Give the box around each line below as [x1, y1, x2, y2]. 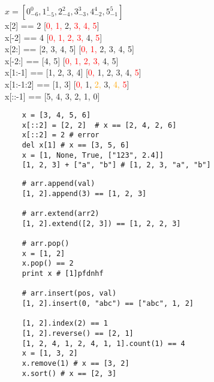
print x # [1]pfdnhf [22, 269, 104, 278]
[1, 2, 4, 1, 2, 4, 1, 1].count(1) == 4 [22, 339, 185, 348]
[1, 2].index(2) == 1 [22, 319, 108, 328]
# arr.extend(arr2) [22, 209, 100, 218]
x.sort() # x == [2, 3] [22, 369, 117, 378]
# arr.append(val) [22, 179, 95, 188]
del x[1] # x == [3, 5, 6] [22, 141, 129, 150]
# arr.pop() [22, 239, 70, 248]
